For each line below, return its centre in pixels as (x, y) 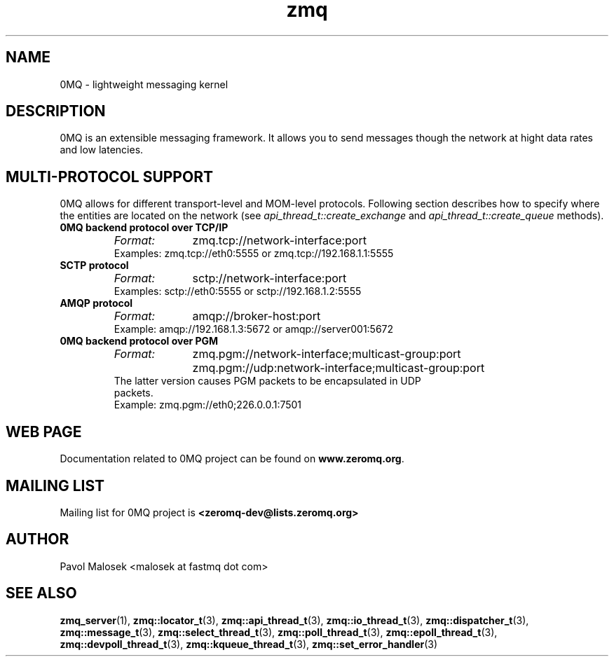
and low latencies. (102, 150)
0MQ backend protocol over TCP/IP (144, 228)
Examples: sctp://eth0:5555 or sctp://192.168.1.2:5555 (238, 291)
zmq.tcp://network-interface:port (279, 241)
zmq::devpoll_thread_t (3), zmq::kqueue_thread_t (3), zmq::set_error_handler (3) (249, 644)
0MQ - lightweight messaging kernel (144, 84)
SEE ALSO (41, 593)
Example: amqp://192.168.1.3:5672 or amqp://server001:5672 (254, 329)
